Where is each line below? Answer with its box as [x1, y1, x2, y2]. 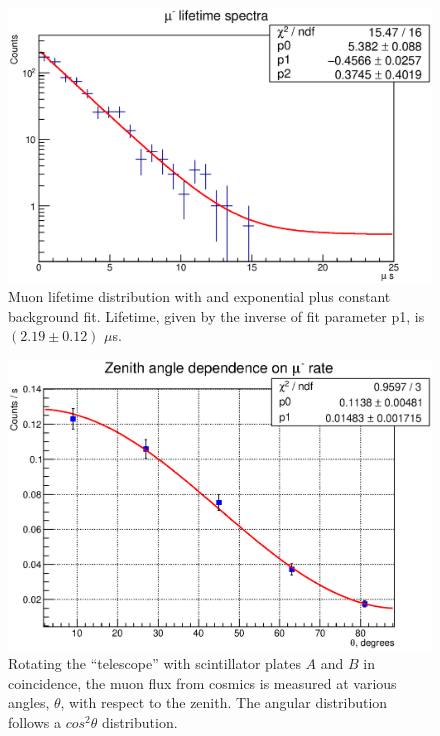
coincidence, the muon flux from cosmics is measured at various [8, 672, 397, 693]
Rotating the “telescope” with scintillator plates [8, 653, 301, 674]
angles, [8, 692, 50, 713]
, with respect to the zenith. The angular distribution [60, 692, 388, 713]
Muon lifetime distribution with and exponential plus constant [8, 286, 391, 307]
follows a [8, 711, 61, 732]
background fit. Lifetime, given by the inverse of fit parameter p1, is [8, 305, 425, 326]
